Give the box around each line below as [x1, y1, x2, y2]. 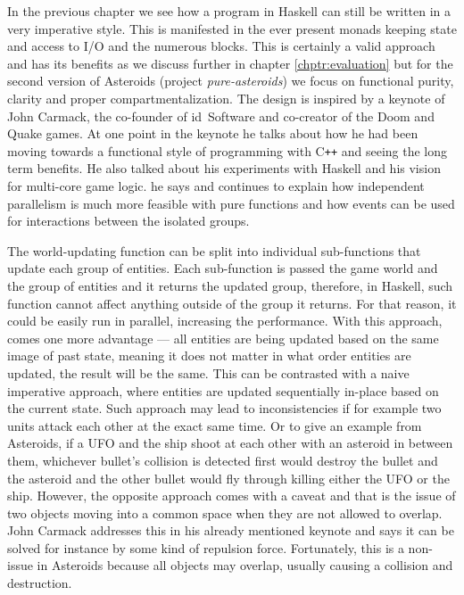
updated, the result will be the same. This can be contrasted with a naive [7, 363, 410, 382]
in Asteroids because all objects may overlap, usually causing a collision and [37, 556, 453, 574]
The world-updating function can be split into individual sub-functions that [7, 241, 421, 260]
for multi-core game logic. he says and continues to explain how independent [7, 177, 425, 194]
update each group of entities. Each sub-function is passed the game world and [7, 259, 438, 277]
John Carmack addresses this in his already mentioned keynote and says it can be [7, 521, 454, 540]
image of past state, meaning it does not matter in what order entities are [7, 346, 411, 365]
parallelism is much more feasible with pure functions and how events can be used [7, 194, 455, 212]
